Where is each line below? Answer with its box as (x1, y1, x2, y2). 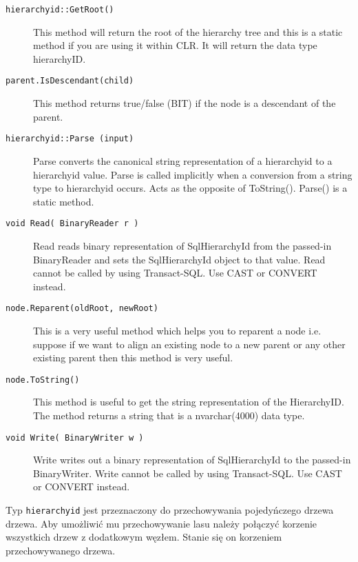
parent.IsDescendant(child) (6, 76, 134, 86)
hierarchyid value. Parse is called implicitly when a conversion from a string (33, 167, 352, 181)
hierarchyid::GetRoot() (6, 5, 114, 14)
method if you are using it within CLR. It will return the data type (33, 38, 317, 52)
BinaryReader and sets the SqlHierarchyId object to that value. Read (33, 252, 326, 266)
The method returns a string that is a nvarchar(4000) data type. (33, 408, 305, 423)
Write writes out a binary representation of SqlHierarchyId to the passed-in (33, 452, 351, 467)
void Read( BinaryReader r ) (6, 219, 139, 229)
